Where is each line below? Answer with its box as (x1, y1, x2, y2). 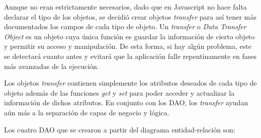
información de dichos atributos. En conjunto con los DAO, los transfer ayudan (4, 97, 248, 108)
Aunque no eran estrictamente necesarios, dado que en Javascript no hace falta (4, 2, 247, 12)
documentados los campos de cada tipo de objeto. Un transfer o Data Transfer (4, 21, 246, 32)
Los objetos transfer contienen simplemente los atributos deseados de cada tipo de (4, 78, 257, 88)
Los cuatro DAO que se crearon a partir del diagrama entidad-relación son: (4, 124, 235, 134)
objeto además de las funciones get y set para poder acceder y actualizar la (4, 87, 235, 98)
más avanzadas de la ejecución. (4, 60, 99, 71)
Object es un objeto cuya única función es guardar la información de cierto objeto (4, 31, 255, 41)
